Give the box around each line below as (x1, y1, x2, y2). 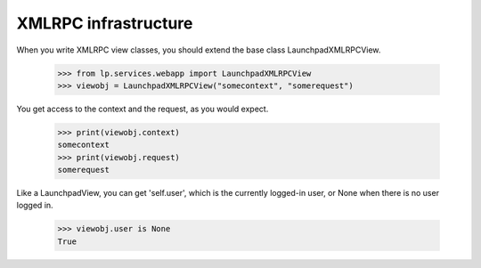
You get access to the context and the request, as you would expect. (16, 103, 269, 114)
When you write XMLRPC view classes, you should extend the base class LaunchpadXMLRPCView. (16, 45, 381, 55)
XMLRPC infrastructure (16, 13, 193, 33)
